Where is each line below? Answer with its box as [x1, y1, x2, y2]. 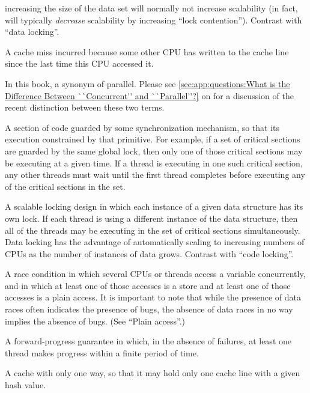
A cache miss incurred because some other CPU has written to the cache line [5, 45, 289, 58]
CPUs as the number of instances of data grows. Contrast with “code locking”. [5, 247, 294, 260]
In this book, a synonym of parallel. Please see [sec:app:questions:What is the [5, 77, 290, 90]
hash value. [5, 379, 46, 391]
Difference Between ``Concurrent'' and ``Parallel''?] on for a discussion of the [5, 89, 294, 102]
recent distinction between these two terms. [5, 101, 165, 114]
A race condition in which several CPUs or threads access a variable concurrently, [5, 267, 306, 280]
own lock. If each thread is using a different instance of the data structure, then [5, 212, 298, 224]
